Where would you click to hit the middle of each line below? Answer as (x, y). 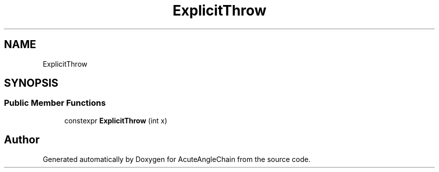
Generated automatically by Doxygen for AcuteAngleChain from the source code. (177, 159)
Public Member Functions (55, 103)
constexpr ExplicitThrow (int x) (116, 120)
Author (22, 140)
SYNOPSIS (31, 83)
